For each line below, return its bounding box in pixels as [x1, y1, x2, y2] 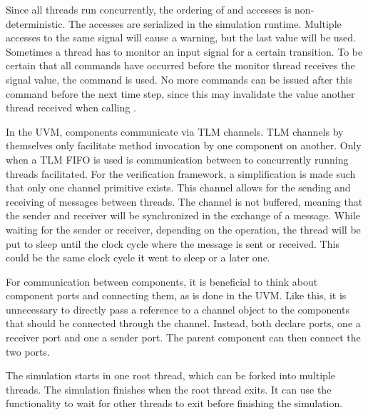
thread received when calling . [6, 100, 136, 115]
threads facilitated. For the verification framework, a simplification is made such [6, 166, 356, 181]
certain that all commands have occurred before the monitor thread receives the [6, 58, 355, 73]
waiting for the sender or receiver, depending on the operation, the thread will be [6, 221, 361, 236]
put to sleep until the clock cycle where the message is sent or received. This [6, 236, 339, 251]
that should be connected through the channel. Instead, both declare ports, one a [6, 316, 361, 331]
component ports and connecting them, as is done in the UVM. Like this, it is [6, 288, 347, 303]
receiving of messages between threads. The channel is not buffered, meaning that [6, 194, 363, 209]
